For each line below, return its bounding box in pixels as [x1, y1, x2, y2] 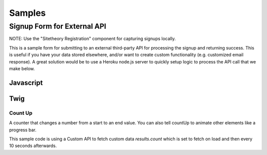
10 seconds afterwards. [9, 143, 57, 149]
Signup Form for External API [9, 22, 106, 31]
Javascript [9, 78, 43, 87]
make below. [9, 65, 35, 71]
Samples [9, 7, 46, 18]
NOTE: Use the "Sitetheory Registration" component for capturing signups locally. [9, 36, 176, 42]
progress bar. [9, 127, 37, 133]
